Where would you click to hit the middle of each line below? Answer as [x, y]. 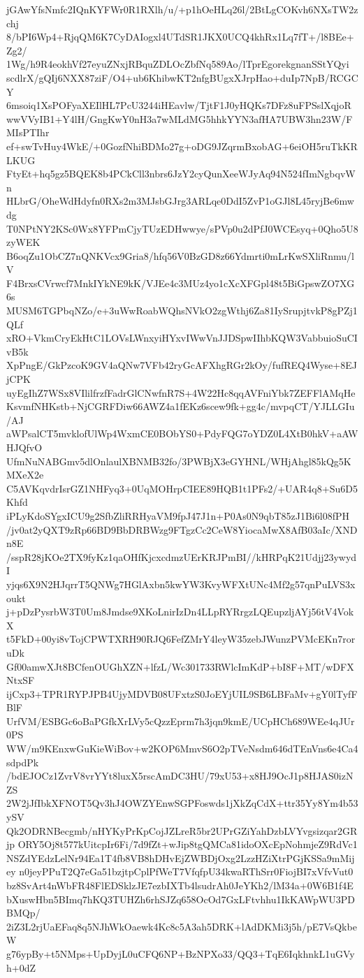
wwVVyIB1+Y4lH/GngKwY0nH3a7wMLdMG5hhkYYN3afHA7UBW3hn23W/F [180, 118]
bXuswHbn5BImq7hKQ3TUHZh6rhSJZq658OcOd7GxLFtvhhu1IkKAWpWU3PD [181, 899]
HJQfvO [24, 447]
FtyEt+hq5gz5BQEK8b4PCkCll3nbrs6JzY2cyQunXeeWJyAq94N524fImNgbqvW [181, 174]
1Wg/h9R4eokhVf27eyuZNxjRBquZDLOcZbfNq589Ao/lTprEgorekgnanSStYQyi [178, 64]
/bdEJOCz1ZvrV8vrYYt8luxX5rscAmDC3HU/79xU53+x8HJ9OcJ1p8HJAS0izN [180, 776]
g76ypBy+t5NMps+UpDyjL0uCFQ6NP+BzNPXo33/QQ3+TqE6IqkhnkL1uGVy [181, 953]
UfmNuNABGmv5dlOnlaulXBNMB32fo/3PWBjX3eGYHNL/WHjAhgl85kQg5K [179, 461]
